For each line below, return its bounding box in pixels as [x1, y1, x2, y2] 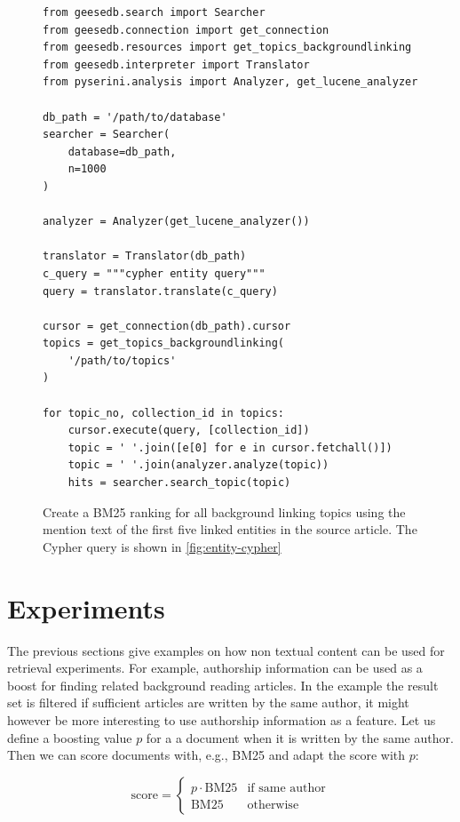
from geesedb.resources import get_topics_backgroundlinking [43, 41, 412, 54]
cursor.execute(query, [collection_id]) [67, 424, 310, 437]
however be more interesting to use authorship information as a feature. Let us [7, 710, 436, 729]
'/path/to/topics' [67, 354, 177, 367]
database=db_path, [67, 145, 177, 158]
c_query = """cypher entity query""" [43, 267, 266, 280]
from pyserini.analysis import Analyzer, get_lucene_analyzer [43, 76, 418, 89]
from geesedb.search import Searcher [43, 6, 266, 19]
